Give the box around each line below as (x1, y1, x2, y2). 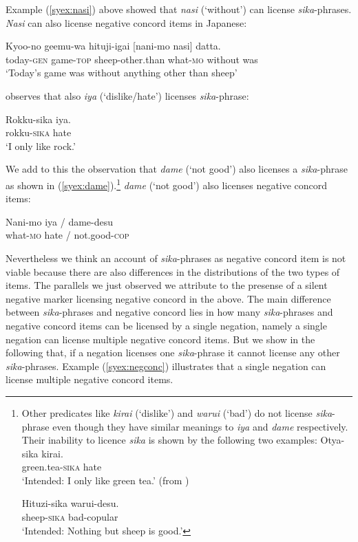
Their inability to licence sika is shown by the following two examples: (21, 433, 317, 447)
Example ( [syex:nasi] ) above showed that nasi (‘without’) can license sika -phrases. (6, 2, 352, 16)
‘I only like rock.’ (6, 138, 76, 153)
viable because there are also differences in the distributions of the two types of (6, 264, 340, 279)
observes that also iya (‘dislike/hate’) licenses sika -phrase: (6, 88, 249, 102)
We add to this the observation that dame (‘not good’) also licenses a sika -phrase (6, 162, 348, 176)
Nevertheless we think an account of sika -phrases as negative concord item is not (6, 250, 346, 265)
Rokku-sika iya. (6, 111, 71, 126)
